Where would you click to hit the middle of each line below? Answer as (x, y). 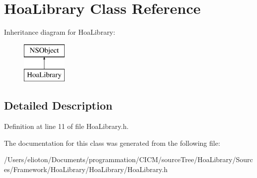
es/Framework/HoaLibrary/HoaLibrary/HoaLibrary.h (86, 169)
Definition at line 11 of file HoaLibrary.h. (66, 126)
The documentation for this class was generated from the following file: (112, 143)
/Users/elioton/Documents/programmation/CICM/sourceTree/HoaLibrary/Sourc (128, 159)
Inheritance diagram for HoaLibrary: (60, 32)
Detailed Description (58, 105)
